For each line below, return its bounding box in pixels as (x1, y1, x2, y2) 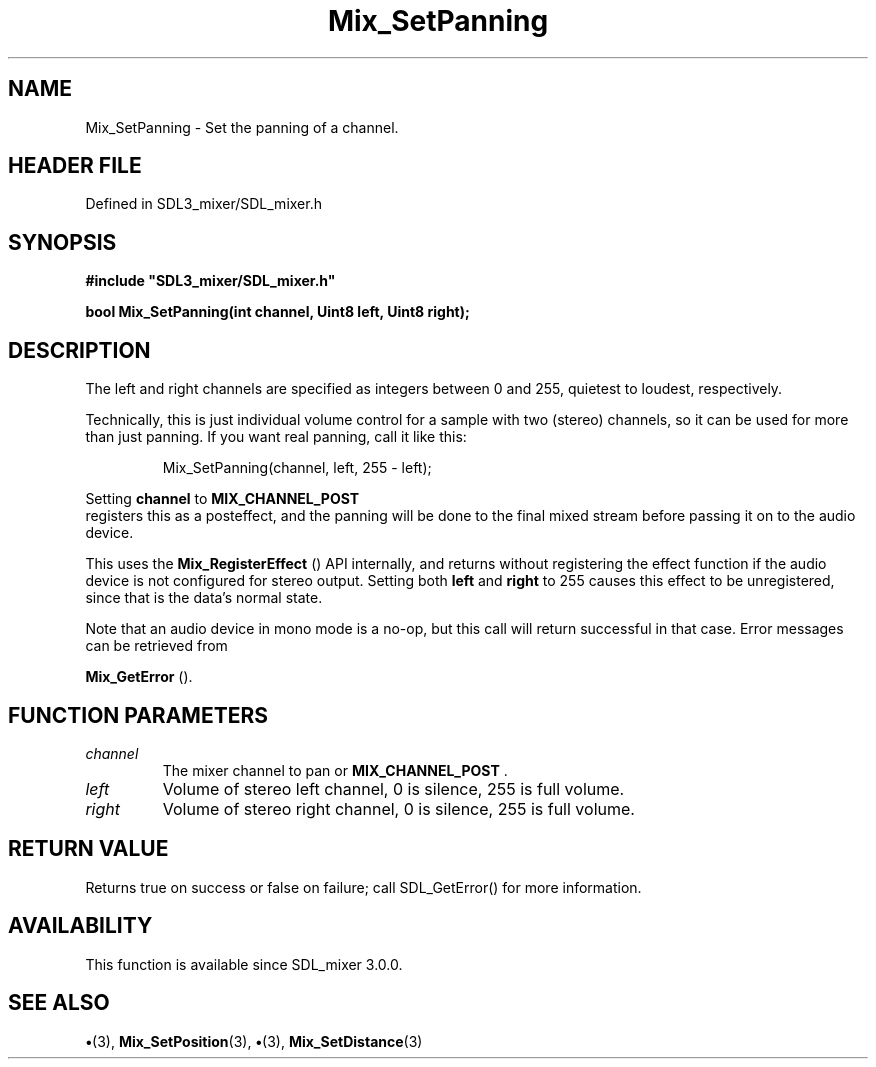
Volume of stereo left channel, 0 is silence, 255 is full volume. (162, 778, 625, 799)
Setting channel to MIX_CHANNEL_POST (85, 490, 360, 508)
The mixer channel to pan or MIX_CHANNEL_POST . (162, 761, 508, 779)
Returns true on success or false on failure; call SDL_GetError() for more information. (85, 878, 642, 896)
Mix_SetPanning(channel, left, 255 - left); (162, 459, 432, 477)
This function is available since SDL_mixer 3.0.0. (85, 955, 403, 973)
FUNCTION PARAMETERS (8, 702, 268, 728)
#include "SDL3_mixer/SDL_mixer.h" (85, 272, 336, 290)
